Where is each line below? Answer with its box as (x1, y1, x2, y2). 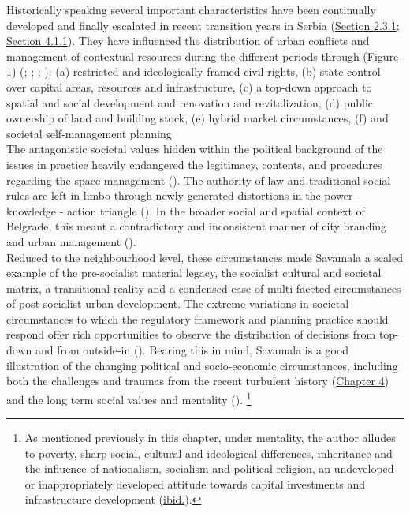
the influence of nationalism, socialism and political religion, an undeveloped (24, 460, 394, 477)
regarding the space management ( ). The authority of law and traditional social (6, 171, 391, 188)
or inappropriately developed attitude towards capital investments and (24, 475, 366, 492)
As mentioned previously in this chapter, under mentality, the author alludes (24, 429, 396, 446)
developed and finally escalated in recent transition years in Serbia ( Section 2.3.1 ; (6, 17, 400, 33)
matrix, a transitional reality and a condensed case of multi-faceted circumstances (6, 279, 401, 296)
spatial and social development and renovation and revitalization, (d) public (6, 94, 374, 110)
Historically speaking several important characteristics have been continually (6, 2, 376, 17)
